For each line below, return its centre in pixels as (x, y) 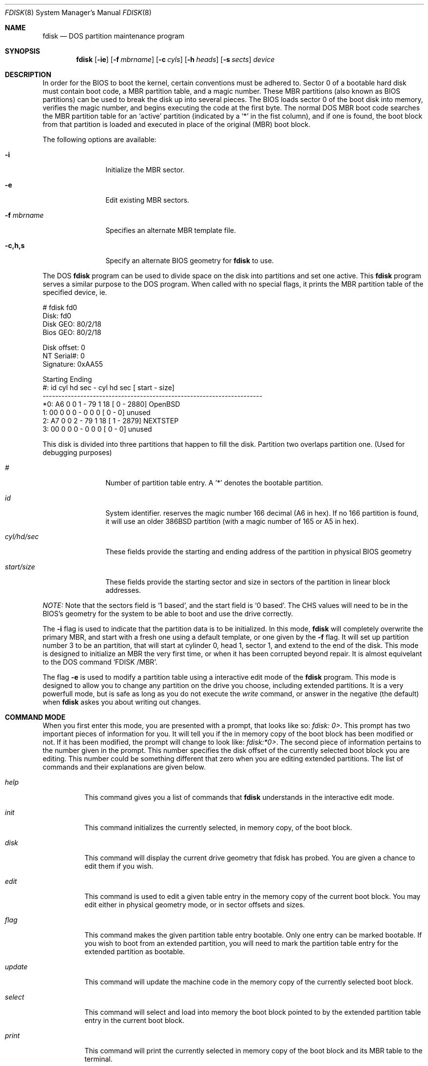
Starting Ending (67, 379)
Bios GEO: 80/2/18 (72, 332)
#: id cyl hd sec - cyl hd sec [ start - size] (108, 387)
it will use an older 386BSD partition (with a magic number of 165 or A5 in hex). (232, 521)
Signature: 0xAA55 (73, 364)
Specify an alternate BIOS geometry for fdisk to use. (190, 261)
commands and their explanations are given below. (124, 767)
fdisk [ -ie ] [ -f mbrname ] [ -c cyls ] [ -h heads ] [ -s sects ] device (175, 59)
